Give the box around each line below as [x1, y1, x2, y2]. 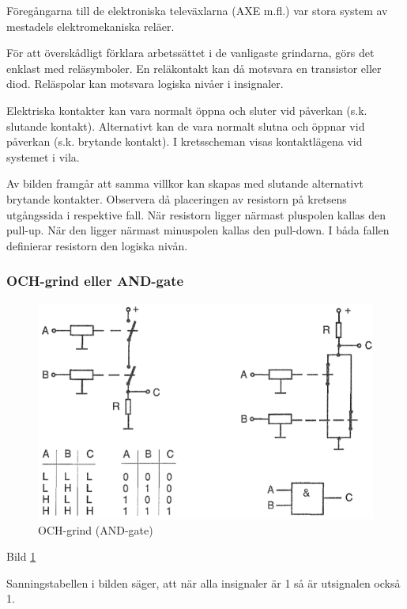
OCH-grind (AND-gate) [38, 521, 153, 538]
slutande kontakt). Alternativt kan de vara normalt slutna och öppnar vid [6, 117, 365, 134]
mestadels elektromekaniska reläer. [6, 17, 175, 34]
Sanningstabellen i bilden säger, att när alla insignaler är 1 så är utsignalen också [6, 574, 401, 591]
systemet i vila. [6, 148, 80, 165]
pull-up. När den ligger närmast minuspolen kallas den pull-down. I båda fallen [6, 222, 390, 238]
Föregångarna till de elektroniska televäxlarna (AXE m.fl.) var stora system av [6, 2, 388, 18]
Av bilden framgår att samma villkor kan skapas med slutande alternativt [6, 175, 364, 192]
